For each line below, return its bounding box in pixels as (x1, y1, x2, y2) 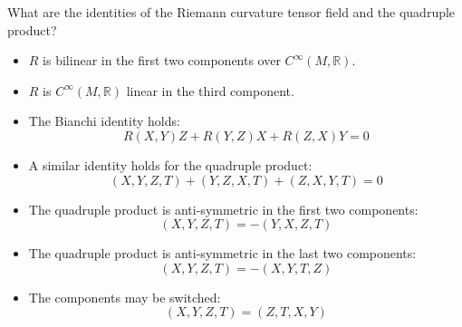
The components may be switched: (28, 287, 221, 306)
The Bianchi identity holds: (28, 111, 180, 130)
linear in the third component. (126, 81, 294, 100)
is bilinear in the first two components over (43, 51, 281, 70)
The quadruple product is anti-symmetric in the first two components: (28, 199, 419, 218)
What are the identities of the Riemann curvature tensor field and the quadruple (7, 3, 456, 21)
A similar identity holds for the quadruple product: (28, 155, 313, 174)
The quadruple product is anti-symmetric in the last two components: (28, 244, 417, 263)
